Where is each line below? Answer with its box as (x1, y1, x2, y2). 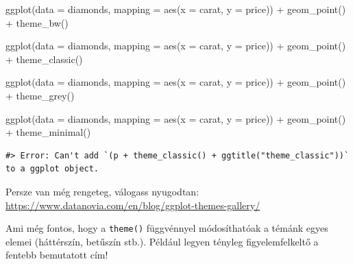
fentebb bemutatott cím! (5, 248, 108, 262)
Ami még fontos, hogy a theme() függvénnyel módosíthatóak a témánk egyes (5, 221, 328, 235)
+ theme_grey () (5, 88, 75, 102)
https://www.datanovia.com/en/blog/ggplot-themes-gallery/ (5, 197, 260, 212)
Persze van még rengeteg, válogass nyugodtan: (5, 184, 199, 198)
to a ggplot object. (5, 164, 99, 174)
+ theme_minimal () (5, 125, 91, 139)
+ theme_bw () (5, 15, 69, 29)
